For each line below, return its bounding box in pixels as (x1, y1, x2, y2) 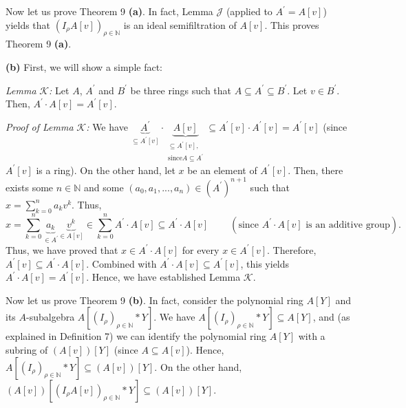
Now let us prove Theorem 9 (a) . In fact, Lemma (6, 4, 213, 18)
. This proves (264, 17, 319, 32)
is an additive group (306, 219, 390, 230)
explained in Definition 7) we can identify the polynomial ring (6, 329, 267, 343)
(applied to (226, 4, 273, 18)
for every (182, 242, 220, 257)
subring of (6, 342, 48, 356)
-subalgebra (26, 310, 75, 324)
